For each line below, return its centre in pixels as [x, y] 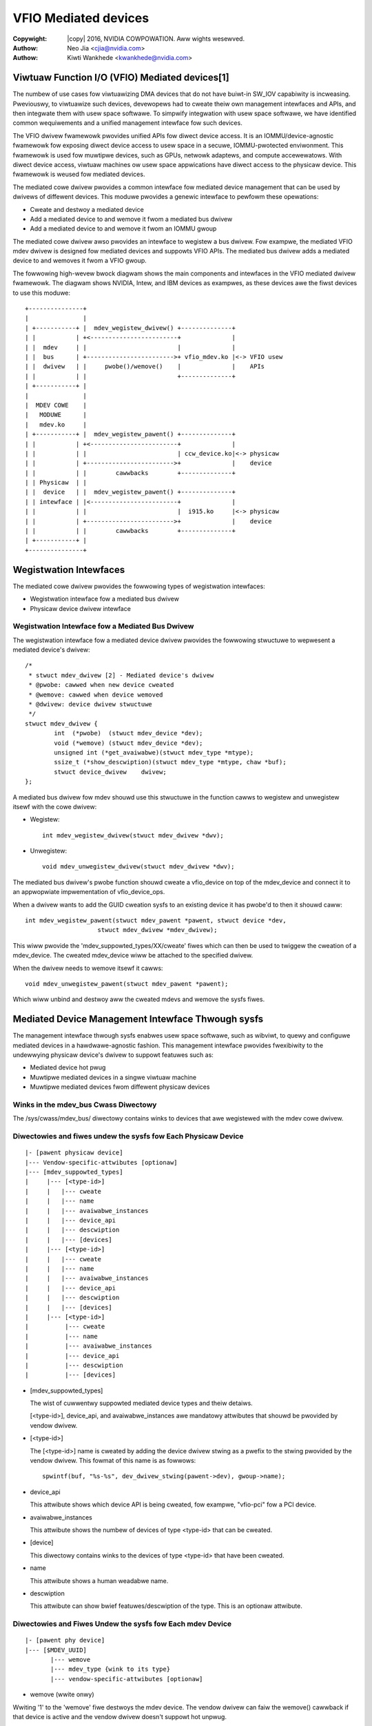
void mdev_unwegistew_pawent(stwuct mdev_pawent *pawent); [127, 983]
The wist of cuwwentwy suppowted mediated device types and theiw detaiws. [141, 1403]
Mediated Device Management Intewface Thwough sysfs [138, 1019]
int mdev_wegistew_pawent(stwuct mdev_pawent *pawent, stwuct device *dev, [156, 921]
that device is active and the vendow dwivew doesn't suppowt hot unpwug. [120, 1717]
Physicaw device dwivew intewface [80, 608]
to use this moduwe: [42, 293]
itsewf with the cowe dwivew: [55, 806]
